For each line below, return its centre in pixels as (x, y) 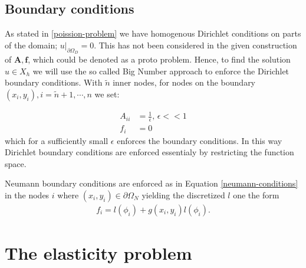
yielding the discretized (183, 195)
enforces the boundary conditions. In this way (200, 140)
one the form (256, 195)
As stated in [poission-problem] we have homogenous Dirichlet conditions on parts (153, 33)
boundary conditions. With (54, 82)
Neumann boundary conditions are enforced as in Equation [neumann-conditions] (152, 183)
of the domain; (31, 45)
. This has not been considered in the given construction (195, 45)
